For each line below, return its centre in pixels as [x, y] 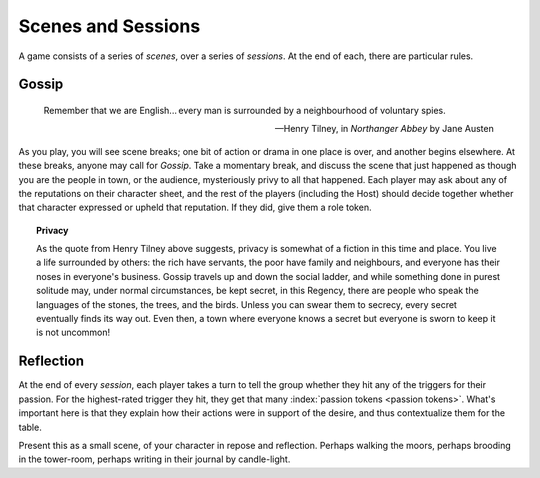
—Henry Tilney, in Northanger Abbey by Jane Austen [384, 129]
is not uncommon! [73, 332]
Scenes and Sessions [109, 26]
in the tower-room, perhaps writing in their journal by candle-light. [154, 459]
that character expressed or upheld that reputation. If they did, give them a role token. [195, 207]
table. [30, 427]
